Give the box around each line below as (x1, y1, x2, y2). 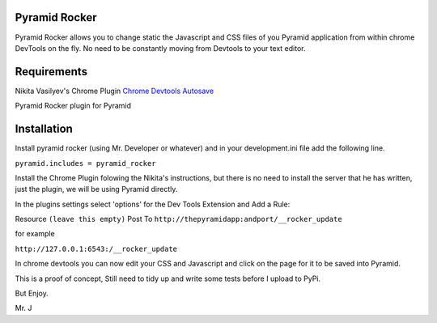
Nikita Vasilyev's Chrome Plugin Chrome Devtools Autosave (15, 86, 214, 96)
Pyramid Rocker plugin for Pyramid (15, 101, 132, 111)
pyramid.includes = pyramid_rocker (15, 159, 157, 168)
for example (15, 229, 56, 239)
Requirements (15, 65, 88, 79)
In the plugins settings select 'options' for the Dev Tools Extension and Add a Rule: (15, 199, 291, 209)
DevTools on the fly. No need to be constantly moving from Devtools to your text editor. (15, 43, 307, 53)
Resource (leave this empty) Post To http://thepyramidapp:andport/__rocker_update (15, 215, 343, 224)
